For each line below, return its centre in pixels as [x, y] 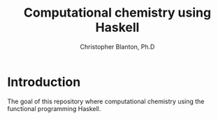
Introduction [44, 82]
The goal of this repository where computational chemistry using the [106, 101]
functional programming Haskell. [54, 108]
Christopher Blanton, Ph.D [117, 46]
